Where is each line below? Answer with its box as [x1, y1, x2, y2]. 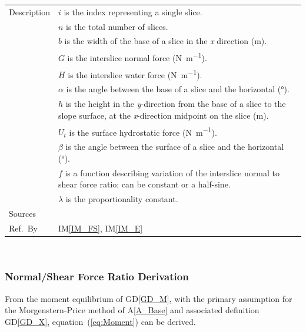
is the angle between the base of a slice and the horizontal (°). [66, 83, 290, 95]
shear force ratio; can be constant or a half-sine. [58, 178, 231, 190]
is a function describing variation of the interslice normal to [65, 166, 280, 179]
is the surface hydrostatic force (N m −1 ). [69, 124, 217, 138]
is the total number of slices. [66, 20, 168, 32]
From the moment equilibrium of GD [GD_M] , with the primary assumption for [5, 292, 292, 304]
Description [9, 5, 50, 18]
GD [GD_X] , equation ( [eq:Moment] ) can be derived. [5, 315, 196, 327]
